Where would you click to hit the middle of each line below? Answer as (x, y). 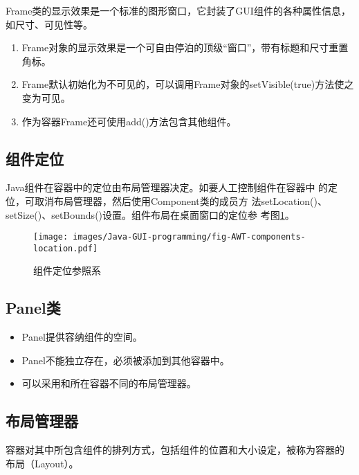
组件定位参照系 (67, 270)
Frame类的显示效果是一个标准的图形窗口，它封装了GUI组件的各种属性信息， (178, 10)
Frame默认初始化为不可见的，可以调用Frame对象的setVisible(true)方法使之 (188, 84)
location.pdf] (66, 248)
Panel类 (33, 308)
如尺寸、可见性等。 (49, 24)
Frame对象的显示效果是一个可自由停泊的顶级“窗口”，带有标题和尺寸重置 (185, 47)
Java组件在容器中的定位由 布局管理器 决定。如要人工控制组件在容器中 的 (167, 187)
